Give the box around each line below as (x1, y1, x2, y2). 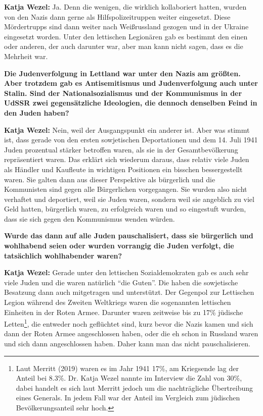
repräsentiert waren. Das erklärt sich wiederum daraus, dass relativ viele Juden (4, 154, 249, 165)
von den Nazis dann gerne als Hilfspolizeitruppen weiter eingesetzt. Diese (4, 11, 231, 22)
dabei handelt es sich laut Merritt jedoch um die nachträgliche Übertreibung (16, 382, 253, 393)
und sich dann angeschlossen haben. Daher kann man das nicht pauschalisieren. (4, 338, 250, 349)
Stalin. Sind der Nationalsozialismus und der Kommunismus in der (4, 87, 242, 98)
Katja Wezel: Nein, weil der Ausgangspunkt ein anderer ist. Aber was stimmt (4, 124, 250, 135)
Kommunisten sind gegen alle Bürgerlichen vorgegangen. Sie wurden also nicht (4, 184, 247, 194)
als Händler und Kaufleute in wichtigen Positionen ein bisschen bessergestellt (4, 164, 243, 174)
